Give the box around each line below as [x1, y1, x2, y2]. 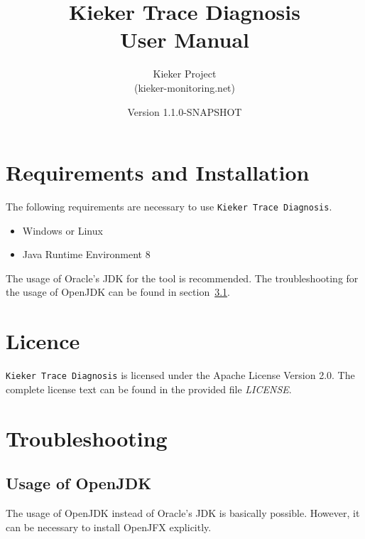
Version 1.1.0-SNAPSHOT [127, 104, 242, 119]
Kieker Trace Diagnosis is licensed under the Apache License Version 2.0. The [6, 368, 355, 383]
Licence [6, 326, 80, 356]
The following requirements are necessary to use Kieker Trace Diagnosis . [6, 199, 332, 214]
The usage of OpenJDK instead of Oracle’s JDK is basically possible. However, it [6, 506, 360, 521]
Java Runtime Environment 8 [22, 247, 151, 262]
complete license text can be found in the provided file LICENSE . [6, 381, 292, 396]
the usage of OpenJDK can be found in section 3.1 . [6, 284, 230, 299]
